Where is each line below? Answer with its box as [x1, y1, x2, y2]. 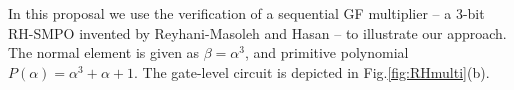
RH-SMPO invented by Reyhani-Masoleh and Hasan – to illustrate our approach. [8, 22, 507, 43]
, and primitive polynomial [245, 42, 409, 63]
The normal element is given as [8, 42, 200, 63]
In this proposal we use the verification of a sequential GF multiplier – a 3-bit [8, 3, 485, 23]
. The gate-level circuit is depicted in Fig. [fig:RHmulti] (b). [133, 61, 490, 82]
